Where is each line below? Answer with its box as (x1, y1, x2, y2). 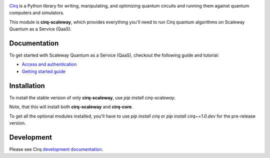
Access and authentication (21, 61, 77, 67)
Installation (9, 81, 45, 90)
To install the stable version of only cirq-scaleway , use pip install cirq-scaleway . (9, 94, 176, 100)
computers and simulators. (9, 10, 64, 16)
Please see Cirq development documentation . (9, 146, 103, 152)
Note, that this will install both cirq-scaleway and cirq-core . (9, 104, 133, 110)
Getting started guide (21, 68, 66, 74)
